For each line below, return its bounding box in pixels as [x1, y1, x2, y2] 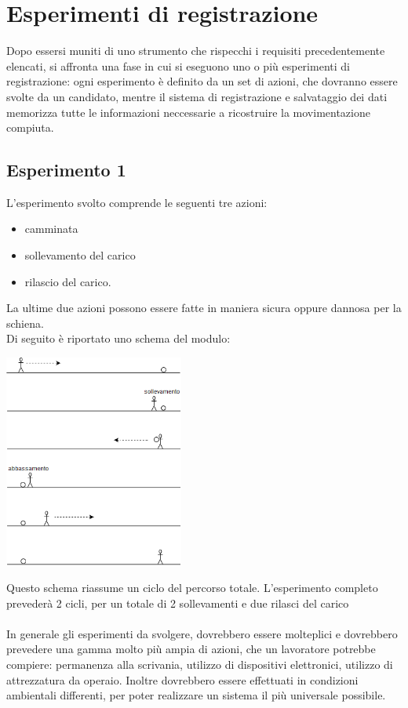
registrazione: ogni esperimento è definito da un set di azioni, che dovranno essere [6, 73, 398, 89]
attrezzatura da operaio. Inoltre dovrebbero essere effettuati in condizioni [6, 671, 359, 688]
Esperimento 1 [6, 158, 126, 182]
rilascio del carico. [24, 273, 111, 289]
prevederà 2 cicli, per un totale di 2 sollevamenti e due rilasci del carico [6, 594, 349, 611]
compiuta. [6, 119, 54, 136]
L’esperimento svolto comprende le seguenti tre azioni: [6, 194, 268, 210]
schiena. [6, 314, 44, 331]
